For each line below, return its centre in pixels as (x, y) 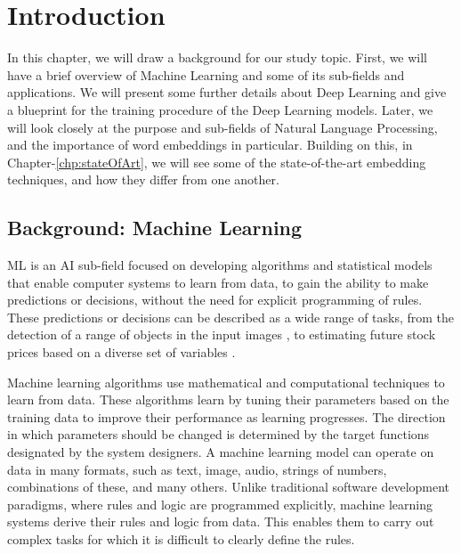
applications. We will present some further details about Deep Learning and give (227, 92)
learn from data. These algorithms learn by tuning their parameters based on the (228, 399)
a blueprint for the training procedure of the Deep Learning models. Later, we (220, 109)
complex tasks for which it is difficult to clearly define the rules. (181, 538)
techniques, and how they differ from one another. (143, 179)
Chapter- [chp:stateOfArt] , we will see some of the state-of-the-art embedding (217, 162)
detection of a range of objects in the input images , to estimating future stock (222, 334)
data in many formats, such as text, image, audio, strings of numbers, (197, 469)
